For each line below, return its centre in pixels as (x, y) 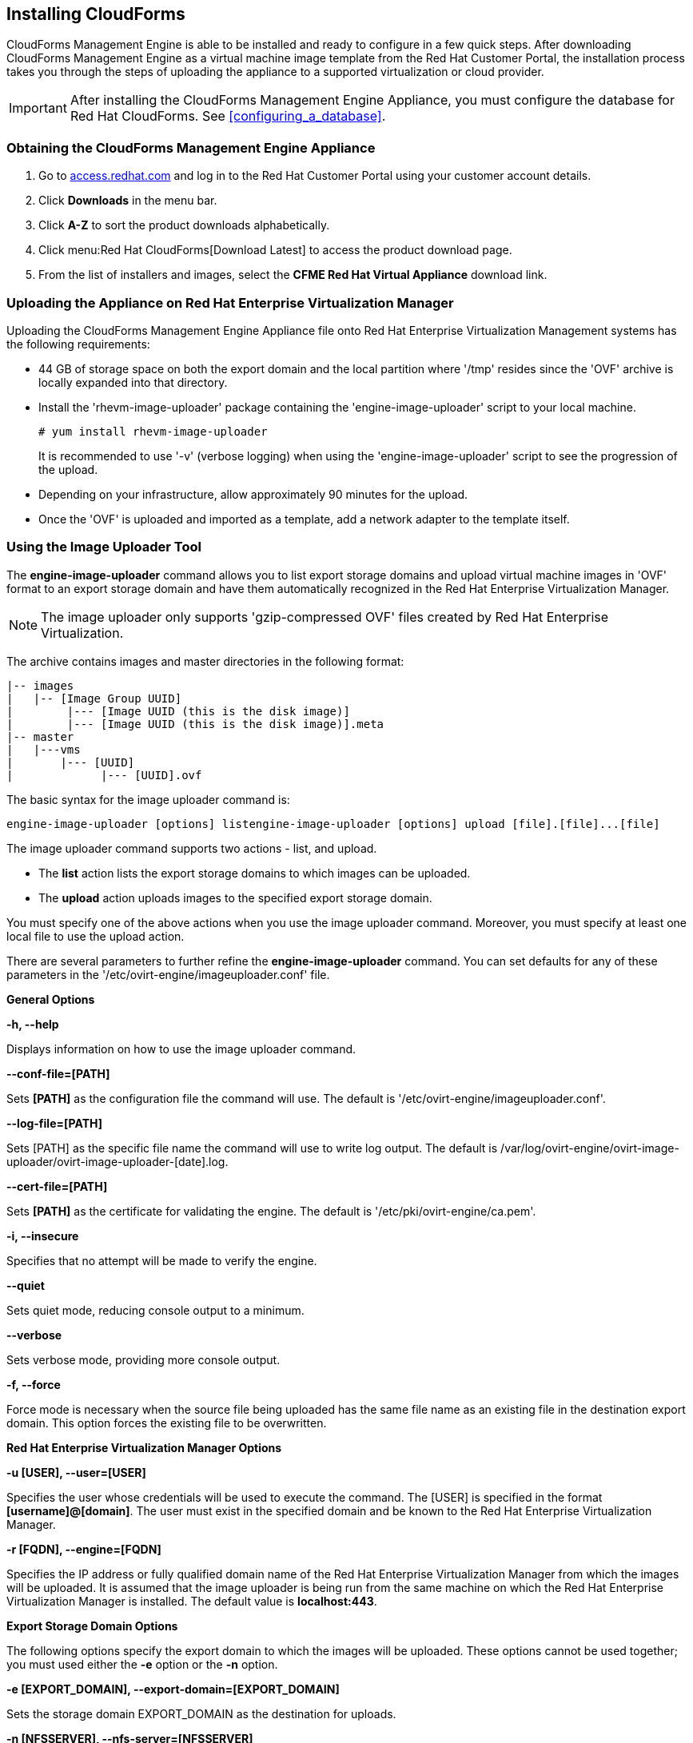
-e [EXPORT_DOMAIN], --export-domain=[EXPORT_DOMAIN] (173, 1689)
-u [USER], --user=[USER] (76, 1472)
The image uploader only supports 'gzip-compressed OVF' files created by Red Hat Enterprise (325, 617)
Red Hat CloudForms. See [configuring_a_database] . (228, 116)
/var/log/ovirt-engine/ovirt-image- (590, 1148)
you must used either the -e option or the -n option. (142, 1664)
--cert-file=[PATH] (57, 1186)
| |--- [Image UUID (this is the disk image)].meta (195, 724)
